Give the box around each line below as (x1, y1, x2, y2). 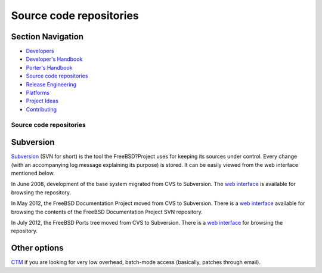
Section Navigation (11, 32, 83, 42)
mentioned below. (11, 170, 55, 177)
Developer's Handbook (26, 55, 83, 63)
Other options (11, 243, 64, 253)
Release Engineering (26, 80, 77, 88)
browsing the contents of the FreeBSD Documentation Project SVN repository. (11, 208, 203, 215)
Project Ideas (26, 97, 59, 104)
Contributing (26, 106, 57, 113)
